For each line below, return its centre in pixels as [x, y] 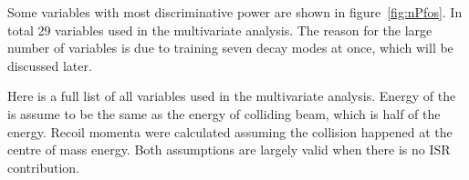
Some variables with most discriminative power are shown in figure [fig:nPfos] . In [235, 12]
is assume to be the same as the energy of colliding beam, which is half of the [224, 113]
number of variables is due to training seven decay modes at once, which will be [230, 48]
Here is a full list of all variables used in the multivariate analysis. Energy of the [232, 96]
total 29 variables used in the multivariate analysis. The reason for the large [220, 30]
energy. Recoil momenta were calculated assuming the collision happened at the [230, 131]
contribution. [44, 167]
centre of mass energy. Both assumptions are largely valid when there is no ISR [229, 150]
